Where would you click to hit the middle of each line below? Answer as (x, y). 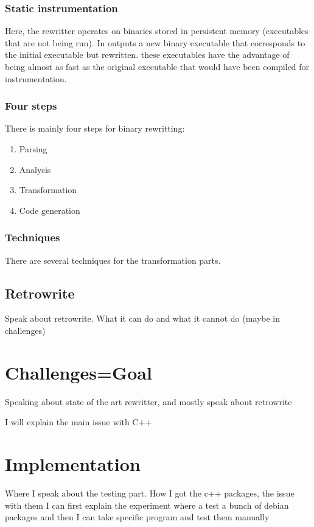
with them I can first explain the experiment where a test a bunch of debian (147, 505)
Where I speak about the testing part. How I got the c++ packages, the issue (150, 493)
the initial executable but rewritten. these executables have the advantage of (147, 55)
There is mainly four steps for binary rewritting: (95, 128)
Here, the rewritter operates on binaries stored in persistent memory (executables (157, 31)
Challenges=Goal (78, 372)
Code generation (50, 210)
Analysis (35, 169)
